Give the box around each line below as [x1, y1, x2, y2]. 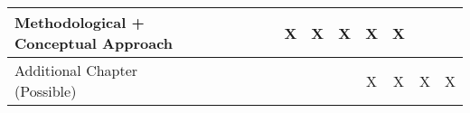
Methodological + [14, 12, 145, 33]
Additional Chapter [14, 60, 138, 80]
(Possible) [14, 80, 77, 101]
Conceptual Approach [14, 33, 174, 53]
